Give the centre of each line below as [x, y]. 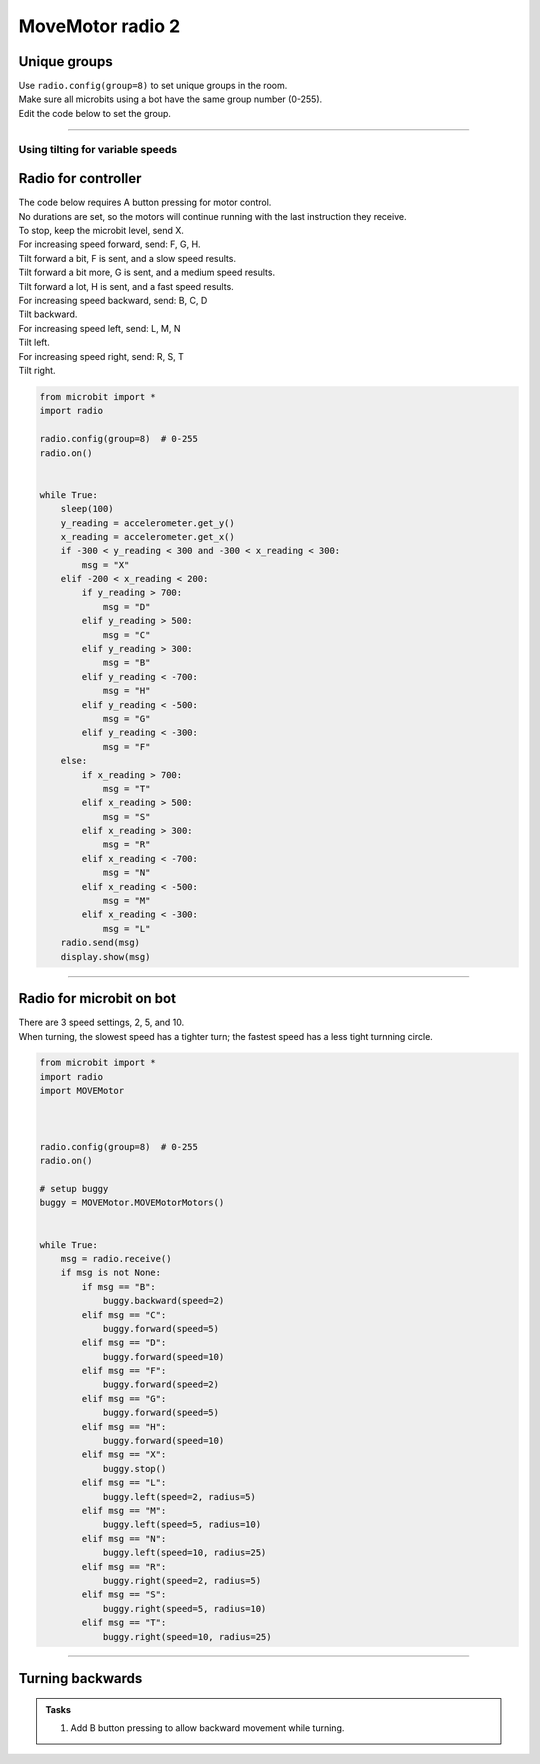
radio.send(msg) [100, 943]
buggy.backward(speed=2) [163, 1301]
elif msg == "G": [124, 1398]
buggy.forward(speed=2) [161, 1384]
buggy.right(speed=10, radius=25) [187, 1636]
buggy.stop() [134, 1468]
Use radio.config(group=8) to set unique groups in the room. [153, 86]
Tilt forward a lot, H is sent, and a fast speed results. [126, 286]
